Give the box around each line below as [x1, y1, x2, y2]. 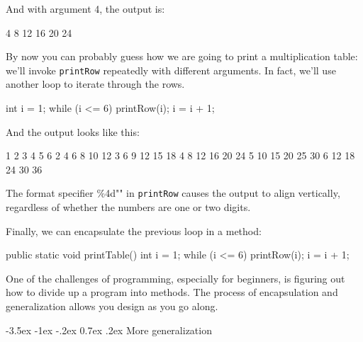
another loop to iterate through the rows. [6, 76, 185, 91]
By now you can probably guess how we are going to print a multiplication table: [6, 49, 358, 64]
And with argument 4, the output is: [6, 1, 165, 16]
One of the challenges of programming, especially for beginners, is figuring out [6, 270, 345, 285]
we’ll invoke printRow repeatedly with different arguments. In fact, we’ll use [6, 62, 336, 77]
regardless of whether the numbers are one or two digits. [6, 200, 251, 215]
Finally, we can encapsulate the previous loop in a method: [6, 223, 262, 238]
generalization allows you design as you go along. [6, 299, 218, 314]
